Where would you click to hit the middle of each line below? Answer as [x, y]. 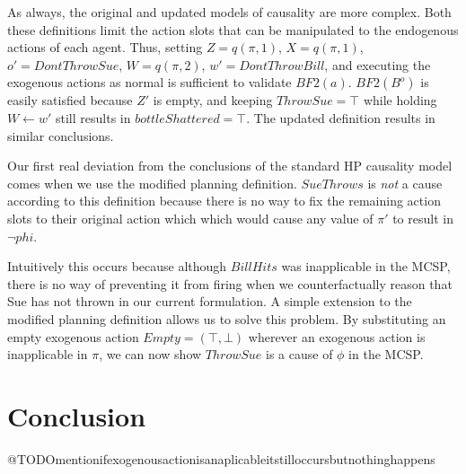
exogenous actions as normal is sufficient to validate [149, 82]
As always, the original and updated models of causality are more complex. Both [229, 12]
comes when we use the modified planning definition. [152, 183]
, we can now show [150, 354]
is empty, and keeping [213, 100]
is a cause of [299, 354]
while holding [400, 100]
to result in [423, 218]
